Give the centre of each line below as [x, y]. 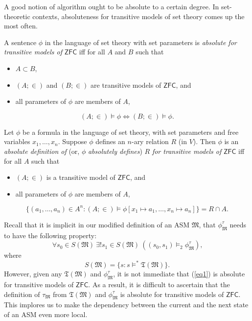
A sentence [20, 42]
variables [17, 141]
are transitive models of [126, 85]
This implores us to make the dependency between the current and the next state [126, 305]
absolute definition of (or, [42, 151]
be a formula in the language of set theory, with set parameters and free [131, 132]
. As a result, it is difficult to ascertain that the [159, 284]
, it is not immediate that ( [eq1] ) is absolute [179, 274]
